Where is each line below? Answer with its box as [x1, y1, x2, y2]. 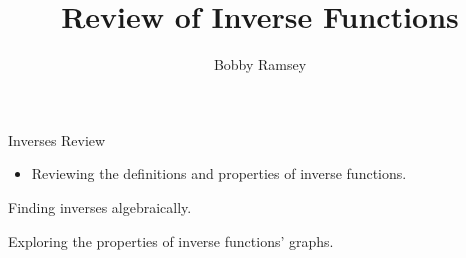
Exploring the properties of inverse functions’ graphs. [8, 230, 334, 251]
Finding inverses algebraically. [8, 196, 192, 217]
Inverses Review [8, 129, 106, 150]
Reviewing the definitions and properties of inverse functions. [31, 163, 407, 184]
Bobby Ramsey [213, 54, 307, 75]
